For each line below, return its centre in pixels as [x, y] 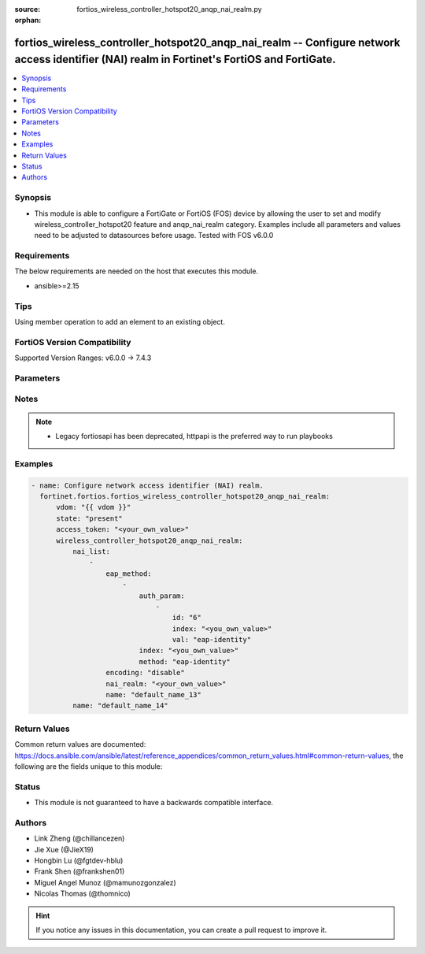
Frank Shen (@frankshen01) [79, 871]
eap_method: [129, 574]
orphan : [28, 20]
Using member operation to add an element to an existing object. [120, 322]
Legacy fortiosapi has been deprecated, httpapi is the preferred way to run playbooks [194, 436]
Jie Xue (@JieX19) [64, 849]
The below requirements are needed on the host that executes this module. [137, 271]
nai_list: [91, 551]
